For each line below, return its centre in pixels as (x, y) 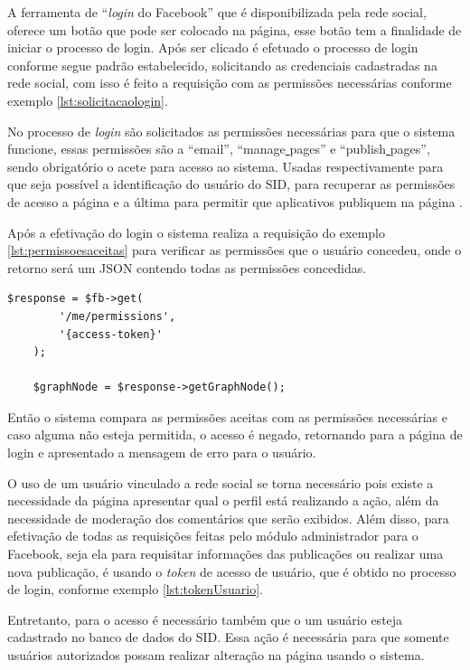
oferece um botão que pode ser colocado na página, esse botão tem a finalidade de (235, 29)
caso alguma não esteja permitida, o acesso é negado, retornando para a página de (235, 434)
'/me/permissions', (117, 316)
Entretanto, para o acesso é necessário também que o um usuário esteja (205, 619)
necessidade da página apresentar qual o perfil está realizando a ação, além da (223, 500)
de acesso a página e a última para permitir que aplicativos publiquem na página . (235, 201)
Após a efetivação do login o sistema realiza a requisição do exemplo (196, 232)
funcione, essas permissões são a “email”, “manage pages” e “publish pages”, (219, 149)
